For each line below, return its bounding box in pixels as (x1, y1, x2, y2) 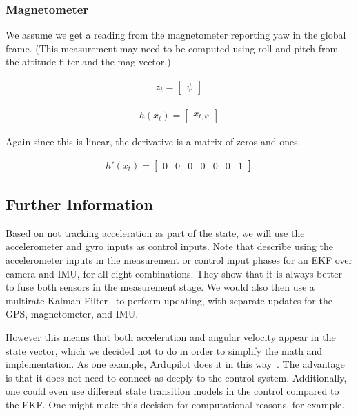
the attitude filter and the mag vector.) (6, 54, 171, 69)
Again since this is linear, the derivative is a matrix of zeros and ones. (6, 134, 301, 149)
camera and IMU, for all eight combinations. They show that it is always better (6, 266, 343, 280)
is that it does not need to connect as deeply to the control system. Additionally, (6, 370, 347, 384)
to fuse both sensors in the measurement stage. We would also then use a (6, 280, 315, 294)
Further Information (6, 194, 153, 215)
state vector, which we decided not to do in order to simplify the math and (6, 343, 323, 357)
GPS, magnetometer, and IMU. (6, 306, 139, 321)
